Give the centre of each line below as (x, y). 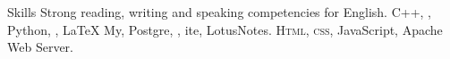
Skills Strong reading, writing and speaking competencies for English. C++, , (220, 12)
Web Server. (40, 47)
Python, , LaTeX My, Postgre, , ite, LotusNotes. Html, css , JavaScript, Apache (225, 29)
